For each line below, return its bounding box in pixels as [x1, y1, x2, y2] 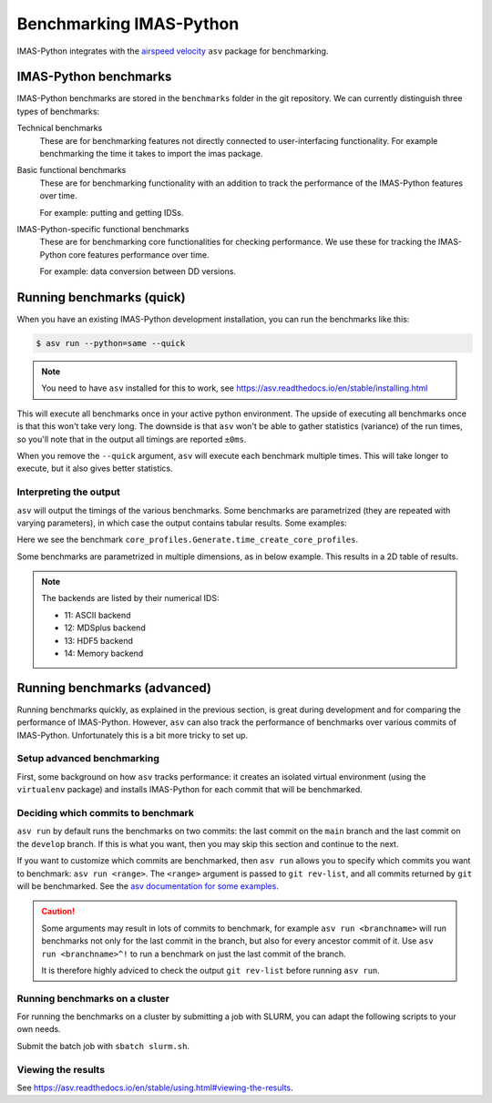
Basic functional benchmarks [16, 165, 127, 176]
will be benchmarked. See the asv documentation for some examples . [16, 880, 280, 892]
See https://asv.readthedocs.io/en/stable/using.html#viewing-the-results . [16, 1082, 293, 1093]
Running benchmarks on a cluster [16, 992, 170, 1005]
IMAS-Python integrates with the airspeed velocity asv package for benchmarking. [16, 46, 329, 56]
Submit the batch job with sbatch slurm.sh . [16, 1040, 190, 1051]
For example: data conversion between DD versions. [39, 266, 237, 277]
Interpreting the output [16, 485, 120, 498]
